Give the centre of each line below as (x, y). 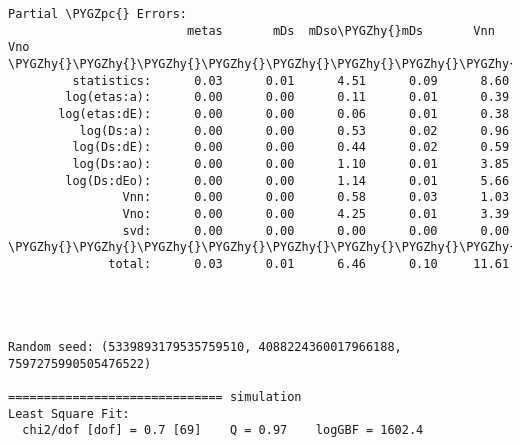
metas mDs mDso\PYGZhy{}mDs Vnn (340, 30)
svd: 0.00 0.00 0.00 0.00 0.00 (316, 230)
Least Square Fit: (69, 413)
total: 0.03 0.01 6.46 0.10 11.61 (309, 263)
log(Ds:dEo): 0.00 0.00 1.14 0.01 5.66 (287, 180)
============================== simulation (155, 397)
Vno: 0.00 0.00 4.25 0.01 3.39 (316, 213)
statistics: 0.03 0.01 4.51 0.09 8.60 (291, 80)
